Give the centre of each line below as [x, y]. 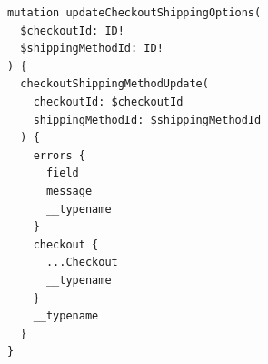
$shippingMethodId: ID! [92, 49]
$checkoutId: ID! [72, 30]
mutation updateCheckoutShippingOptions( [134, 13]
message [69, 191]
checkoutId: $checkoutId [108, 101]
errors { [59, 155]
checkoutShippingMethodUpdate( [114, 84]
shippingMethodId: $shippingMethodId [147, 120]
